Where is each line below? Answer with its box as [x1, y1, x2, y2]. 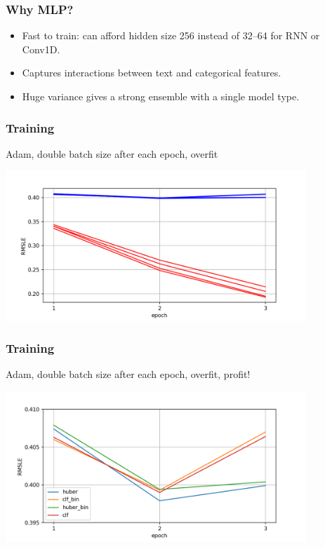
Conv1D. [22, 41, 60, 56]
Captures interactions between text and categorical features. [22, 65, 281, 80]
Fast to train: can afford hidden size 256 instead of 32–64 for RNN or [22, 28, 320, 43]
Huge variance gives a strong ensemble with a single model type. [22, 89, 300, 103]
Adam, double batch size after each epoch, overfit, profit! [6, 367, 251, 381]
